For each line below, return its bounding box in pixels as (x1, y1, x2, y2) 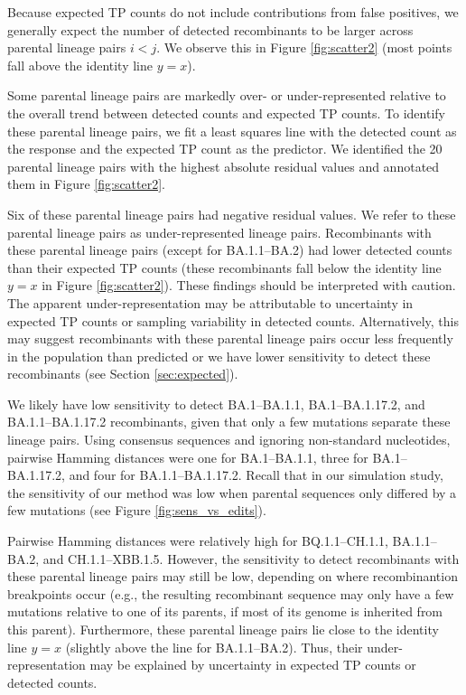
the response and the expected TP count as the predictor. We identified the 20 (7, 139, 443, 158)
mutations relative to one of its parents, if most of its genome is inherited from (7, 602, 443, 621)
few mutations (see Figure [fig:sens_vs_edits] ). (7, 501, 266, 520)
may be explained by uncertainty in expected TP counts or (89, 655, 416, 674)
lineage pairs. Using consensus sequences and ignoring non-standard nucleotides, (7, 430, 451, 449)
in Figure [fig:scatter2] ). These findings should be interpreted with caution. (42, 276, 456, 295)
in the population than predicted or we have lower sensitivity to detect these (7, 346, 431, 365)
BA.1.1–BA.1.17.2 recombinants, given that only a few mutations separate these (7, 412, 451, 431)
